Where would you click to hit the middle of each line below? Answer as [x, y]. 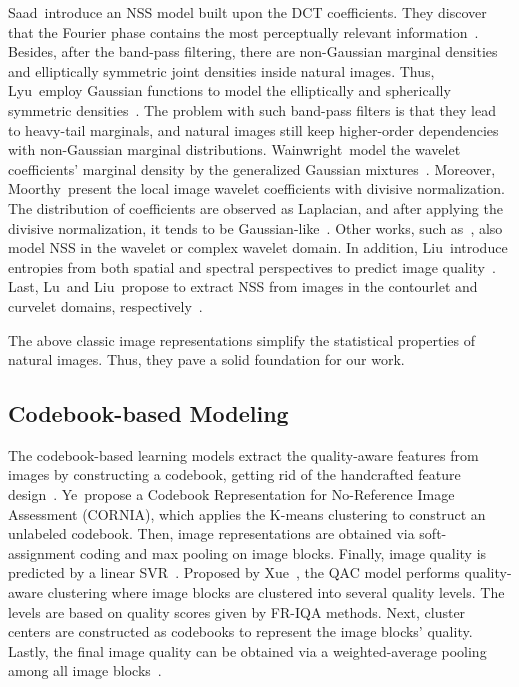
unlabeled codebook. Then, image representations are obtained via [211, 533]
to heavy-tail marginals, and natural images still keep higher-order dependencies [253, 129]
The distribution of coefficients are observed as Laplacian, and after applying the [255, 207]
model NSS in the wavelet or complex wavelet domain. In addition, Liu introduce [258, 247]
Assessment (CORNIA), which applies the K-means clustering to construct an [247, 513]
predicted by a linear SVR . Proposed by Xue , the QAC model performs [234, 572]
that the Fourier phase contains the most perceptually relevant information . [243, 31]
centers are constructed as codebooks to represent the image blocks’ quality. [240, 631]
